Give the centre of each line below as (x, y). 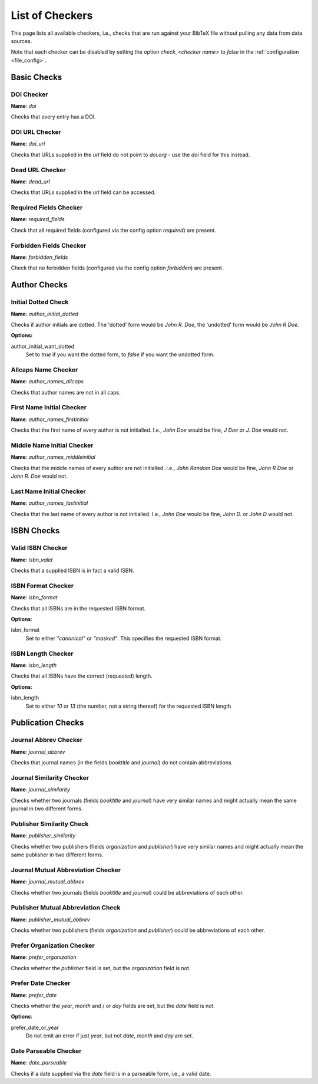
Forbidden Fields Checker (49, 245)
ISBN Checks (35, 531)
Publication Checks (47, 723)
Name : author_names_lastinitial (49, 503)
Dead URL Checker (38, 170)
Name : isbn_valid (32, 560)
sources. (21, 41)
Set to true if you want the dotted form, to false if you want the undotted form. (120, 354)
